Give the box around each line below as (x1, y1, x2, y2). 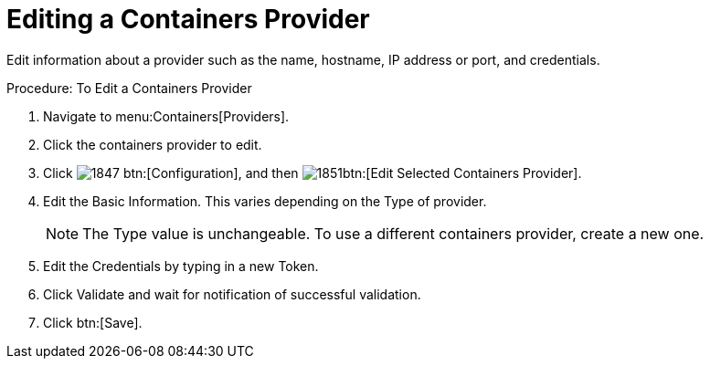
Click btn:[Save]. (43, 314, 143, 330)
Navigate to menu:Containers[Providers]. (43, 108, 290, 124)
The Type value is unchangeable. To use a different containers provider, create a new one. (82, 224, 705, 243)
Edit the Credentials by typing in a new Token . (43, 257, 319, 274)
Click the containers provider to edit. (43, 136, 262, 152)
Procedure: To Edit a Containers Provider (6, 79, 252, 96)
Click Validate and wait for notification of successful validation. (43, 286, 421, 302)
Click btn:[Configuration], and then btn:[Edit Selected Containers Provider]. (43, 164, 582, 181)
